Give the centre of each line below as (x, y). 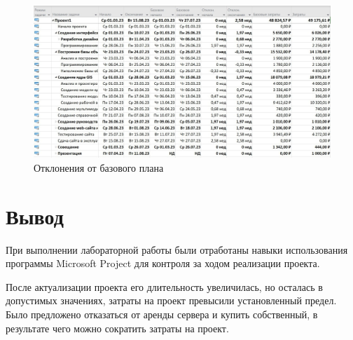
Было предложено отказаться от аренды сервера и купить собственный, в (162, 314)
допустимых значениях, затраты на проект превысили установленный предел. (171, 300)
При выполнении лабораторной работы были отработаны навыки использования (177, 249)
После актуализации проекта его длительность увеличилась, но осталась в (164, 286)
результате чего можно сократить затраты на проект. (117, 328)
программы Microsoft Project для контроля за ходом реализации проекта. (163, 263)
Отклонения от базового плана (99, 167)
